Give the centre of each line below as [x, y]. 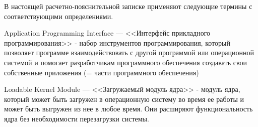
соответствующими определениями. [59, 16]
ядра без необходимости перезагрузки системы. [77, 118]
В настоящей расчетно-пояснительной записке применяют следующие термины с [128, 6]
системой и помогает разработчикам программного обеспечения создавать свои [125, 62]
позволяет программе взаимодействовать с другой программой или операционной [129, 52]
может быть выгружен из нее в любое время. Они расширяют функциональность [128, 109]
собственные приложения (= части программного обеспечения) [102, 72]
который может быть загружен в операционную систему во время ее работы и [124, 99]
